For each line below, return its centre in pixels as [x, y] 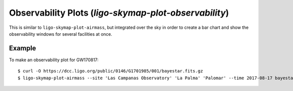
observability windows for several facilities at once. [61, 34]
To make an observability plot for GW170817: [54, 60]
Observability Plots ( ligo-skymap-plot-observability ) [119, 13]
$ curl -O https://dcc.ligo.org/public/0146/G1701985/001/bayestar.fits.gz [110, 71]
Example [22, 48]
